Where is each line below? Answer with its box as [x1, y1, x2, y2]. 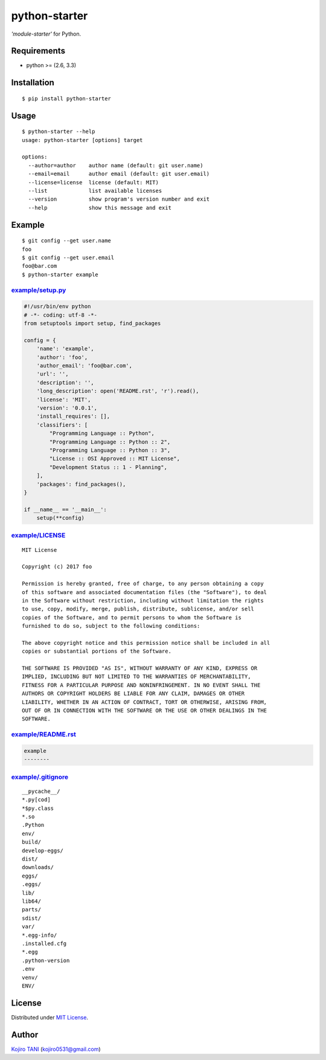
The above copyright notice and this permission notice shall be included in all [22, 639, 270, 646]
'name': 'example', [36, 345, 95, 352]
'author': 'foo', [36, 354, 88, 361]
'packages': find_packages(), [36, 480, 126, 488]
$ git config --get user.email [22, 254, 115, 261]
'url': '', [36, 370, 69, 378]
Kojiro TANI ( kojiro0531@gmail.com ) [11, 1045, 101, 1053]
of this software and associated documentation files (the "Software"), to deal [22, 589, 267, 595]
